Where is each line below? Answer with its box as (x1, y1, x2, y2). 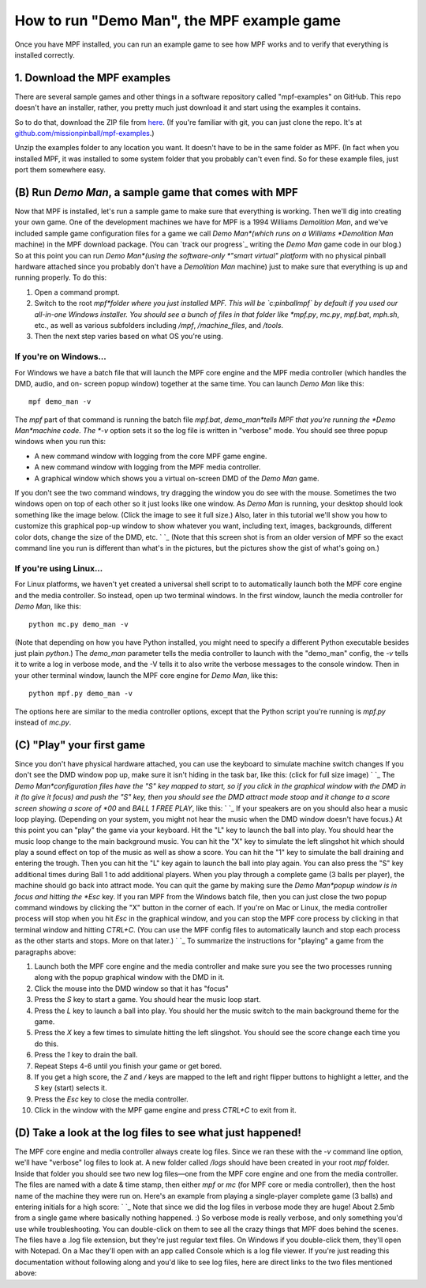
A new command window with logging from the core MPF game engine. (34, 451, 267, 461)
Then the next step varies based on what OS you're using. (34, 332, 224, 341)
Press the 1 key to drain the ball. (34, 1050, 138, 1060)
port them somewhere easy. (14, 165, 106, 175)
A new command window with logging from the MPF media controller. (34, 462, 261, 472)
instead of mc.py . (14, 717, 72, 727)
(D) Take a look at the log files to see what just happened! (14, 1126, 301, 1139)
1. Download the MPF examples (14, 71, 171, 85)
